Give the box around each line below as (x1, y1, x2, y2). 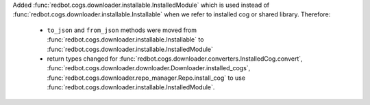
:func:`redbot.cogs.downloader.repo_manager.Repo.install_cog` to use (47, 74, 246, 82)
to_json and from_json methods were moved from (47, 26, 197, 34)
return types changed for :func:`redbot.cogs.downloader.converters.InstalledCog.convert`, (47, 55, 303, 63)
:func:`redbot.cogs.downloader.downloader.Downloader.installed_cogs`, (47, 64, 251, 72)
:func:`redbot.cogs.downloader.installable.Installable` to (47, 35, 204, 44)
